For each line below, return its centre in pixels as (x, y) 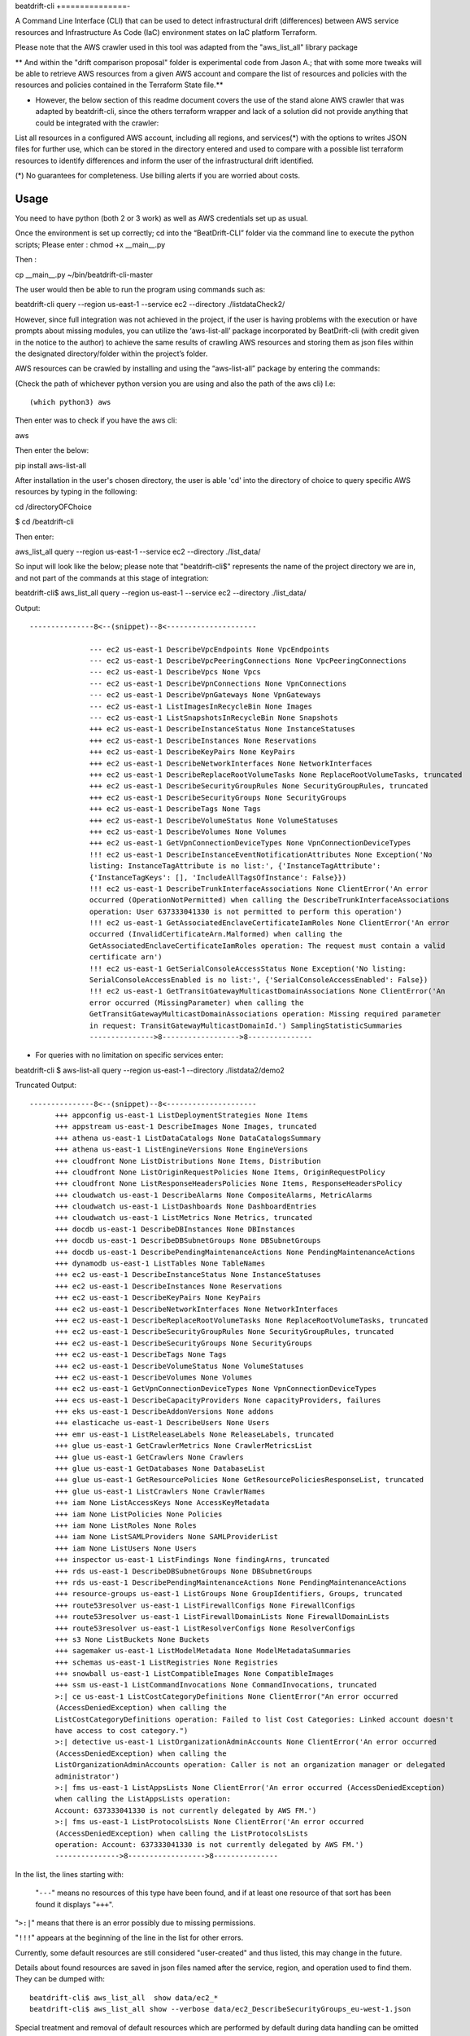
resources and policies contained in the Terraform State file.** (119, 85)
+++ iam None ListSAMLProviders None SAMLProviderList (166, 1537)
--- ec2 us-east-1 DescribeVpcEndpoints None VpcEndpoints (210, 649)
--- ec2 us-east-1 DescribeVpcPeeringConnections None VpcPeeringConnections (248, 661)
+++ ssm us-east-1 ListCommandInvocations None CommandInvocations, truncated (216, 1685)
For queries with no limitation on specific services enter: (129, 1055)
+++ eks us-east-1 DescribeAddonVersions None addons (164, 1412)
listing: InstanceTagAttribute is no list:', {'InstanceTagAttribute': (235, 866)
